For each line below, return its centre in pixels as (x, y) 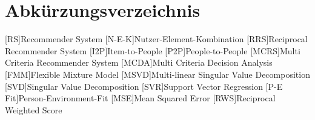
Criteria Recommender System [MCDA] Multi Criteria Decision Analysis (139, 62)
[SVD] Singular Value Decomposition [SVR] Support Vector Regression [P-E (144, 86)
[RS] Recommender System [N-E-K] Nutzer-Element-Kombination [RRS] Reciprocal (156, 39)
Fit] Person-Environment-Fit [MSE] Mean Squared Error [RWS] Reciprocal (140, 98)
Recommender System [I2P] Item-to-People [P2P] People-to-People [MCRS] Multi (153, 50)
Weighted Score (34, 109)
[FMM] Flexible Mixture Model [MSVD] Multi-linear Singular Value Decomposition (157, 74)
